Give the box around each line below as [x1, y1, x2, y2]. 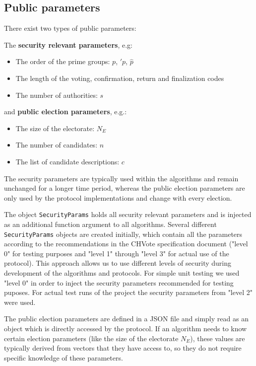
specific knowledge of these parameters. [4, 352, 123, 363]
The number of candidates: [15, 140, 98, 150]
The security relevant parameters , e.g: [4, 39, 133, 50]
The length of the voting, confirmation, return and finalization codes [15, 73, 224, 83]
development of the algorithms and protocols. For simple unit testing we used [4, 268, 240, 278]
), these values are [190, 333, 245, 343]
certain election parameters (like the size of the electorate [4, 333, 179, 343]
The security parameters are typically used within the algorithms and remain [4, 173, 239, 183]
